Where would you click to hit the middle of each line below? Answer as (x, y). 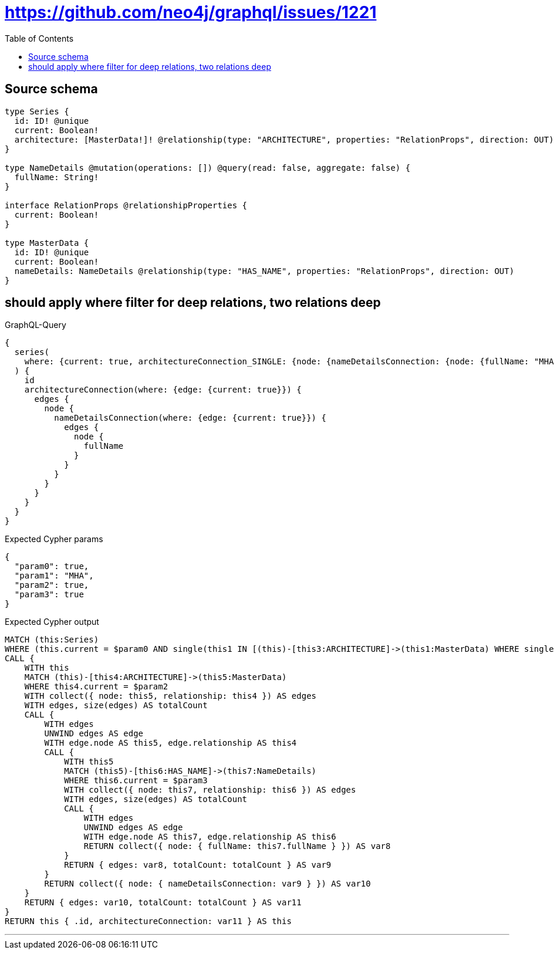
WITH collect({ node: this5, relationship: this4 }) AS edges (170, 696)
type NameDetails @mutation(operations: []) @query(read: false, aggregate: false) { (208, 168)
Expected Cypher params (54, 539)
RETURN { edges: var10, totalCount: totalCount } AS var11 (163, 903)
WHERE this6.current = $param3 (136, 781)
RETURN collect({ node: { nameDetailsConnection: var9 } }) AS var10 (207, 884)
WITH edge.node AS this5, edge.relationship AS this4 (170, 743)
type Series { (37, 111)
